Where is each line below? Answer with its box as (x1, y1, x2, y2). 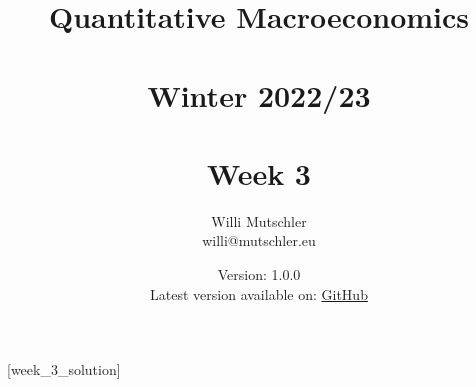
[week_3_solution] (7, 359, 121, 380)
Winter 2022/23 (147, 74, 371, 115)
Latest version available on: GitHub (150, 283, 368, 304)
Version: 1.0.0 (217, 264, 301, 285)
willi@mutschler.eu (202, 230, 316, 251)
